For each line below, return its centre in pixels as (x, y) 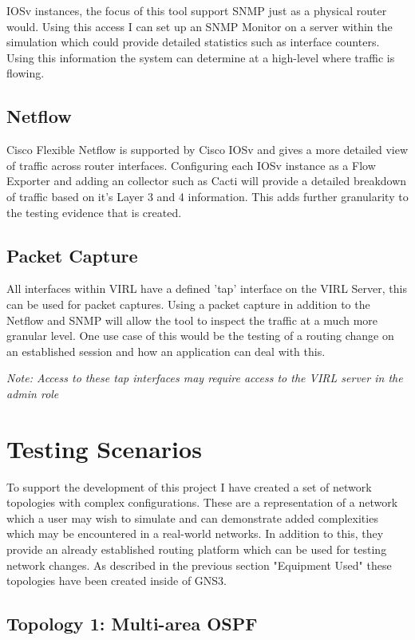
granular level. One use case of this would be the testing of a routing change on (200, 336)
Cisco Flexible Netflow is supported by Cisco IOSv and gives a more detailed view (207, 150)
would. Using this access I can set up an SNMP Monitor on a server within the (200, 26)
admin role (33, 393)
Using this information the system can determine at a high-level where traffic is (201, 57)
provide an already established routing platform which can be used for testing (197, 549)
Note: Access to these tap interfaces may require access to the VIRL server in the (205, 378)
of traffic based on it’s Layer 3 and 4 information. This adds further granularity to (207, 196)
